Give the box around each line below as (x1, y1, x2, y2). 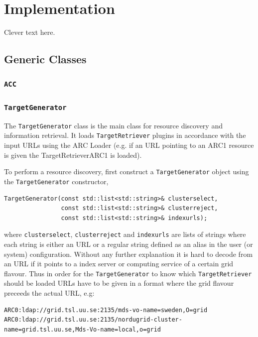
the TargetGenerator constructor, (4, 176, 109, 186)
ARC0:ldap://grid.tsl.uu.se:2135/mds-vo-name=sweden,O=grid (4, 306, 208, 314)
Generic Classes (4, 51, 87, 67)
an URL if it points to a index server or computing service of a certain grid (4, 258, 234, 269)
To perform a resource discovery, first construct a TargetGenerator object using (4, 166, 249, 177)
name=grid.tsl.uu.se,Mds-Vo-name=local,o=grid (4, 326, 161, 333)
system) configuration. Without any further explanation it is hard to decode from (4, 248, 253, 259)
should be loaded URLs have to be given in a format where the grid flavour (4, 278, 234, 288)
